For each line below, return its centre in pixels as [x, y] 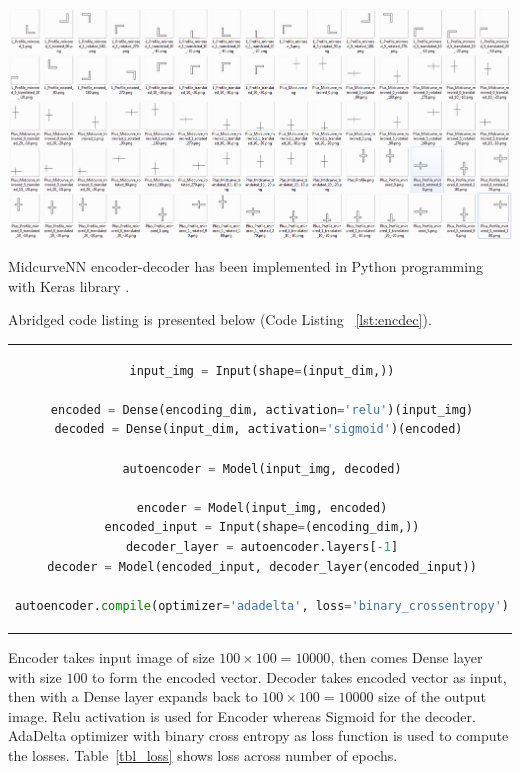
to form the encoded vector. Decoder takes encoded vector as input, [299, 676]
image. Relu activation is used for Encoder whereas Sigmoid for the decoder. [242, 715]
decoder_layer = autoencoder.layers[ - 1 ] [262, 547]
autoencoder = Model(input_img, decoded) [262, 468]
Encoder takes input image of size [111, 656]
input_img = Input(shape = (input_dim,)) [262, 370]
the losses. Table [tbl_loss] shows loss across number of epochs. [203, 754]
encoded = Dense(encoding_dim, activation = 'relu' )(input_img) [262, 409]
